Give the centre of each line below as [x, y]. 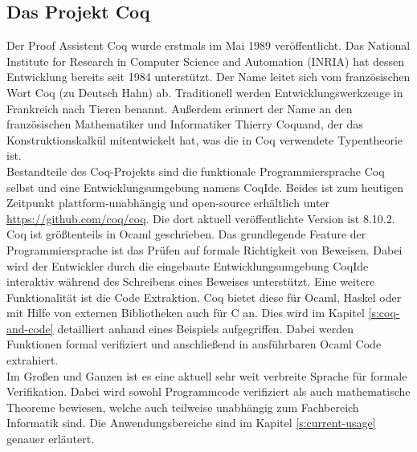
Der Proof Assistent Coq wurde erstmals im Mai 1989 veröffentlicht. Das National [208, 45]
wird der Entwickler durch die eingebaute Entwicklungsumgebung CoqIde [188, 265]
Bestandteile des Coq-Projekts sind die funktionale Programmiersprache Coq [196, 171]
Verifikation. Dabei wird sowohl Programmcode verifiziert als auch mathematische [208, 391]
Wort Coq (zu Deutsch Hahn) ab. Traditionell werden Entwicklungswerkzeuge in [205, 92]
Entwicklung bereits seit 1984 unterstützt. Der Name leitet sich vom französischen [208, 77]
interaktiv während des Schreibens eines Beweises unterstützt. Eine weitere [191, 281]
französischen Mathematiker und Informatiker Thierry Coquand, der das [185, 124]
